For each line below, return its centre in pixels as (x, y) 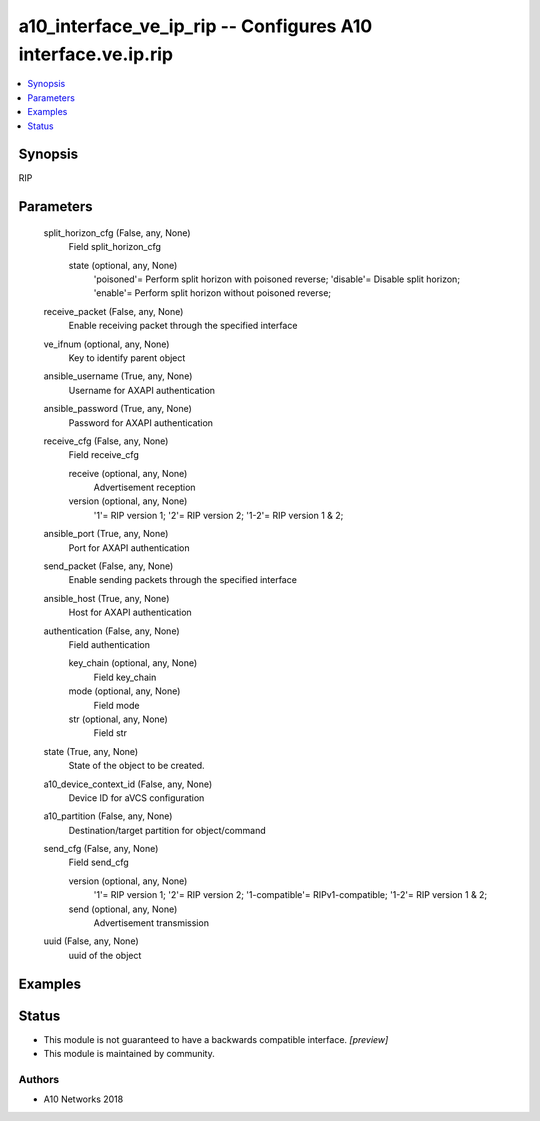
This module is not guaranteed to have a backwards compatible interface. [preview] (216, 1039)
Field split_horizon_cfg (115, 247)
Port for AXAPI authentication (129, 547)
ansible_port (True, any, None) (106, 534)
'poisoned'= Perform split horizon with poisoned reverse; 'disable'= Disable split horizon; (276, 279)
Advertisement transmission (151, 923)
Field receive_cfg (103, 455)
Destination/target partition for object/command (167, 830)
